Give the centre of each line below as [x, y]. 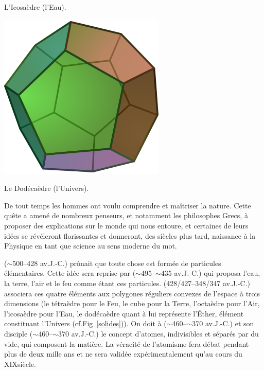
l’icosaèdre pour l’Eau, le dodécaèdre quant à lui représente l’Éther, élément [124, 313]
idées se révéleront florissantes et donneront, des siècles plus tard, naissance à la [130, 235]
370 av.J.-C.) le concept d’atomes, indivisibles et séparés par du [158, 333]
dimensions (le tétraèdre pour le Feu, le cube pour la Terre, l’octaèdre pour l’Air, [132, 303]
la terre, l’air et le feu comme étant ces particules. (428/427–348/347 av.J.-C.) [127, 283]
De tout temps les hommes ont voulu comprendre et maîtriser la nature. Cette [128, 205]
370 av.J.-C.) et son [223, 323]
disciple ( [19, 333]
